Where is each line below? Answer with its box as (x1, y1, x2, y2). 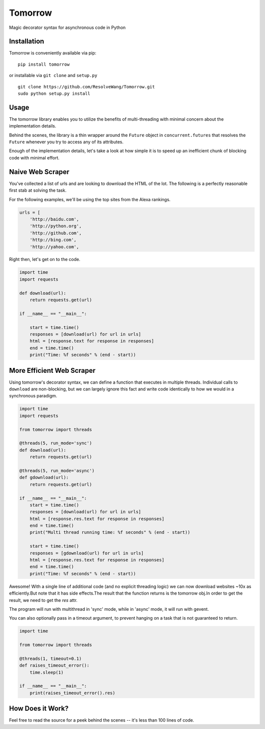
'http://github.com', (29, 230, 82, 235)
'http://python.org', (29, 223, 82, 229)
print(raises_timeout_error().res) (29, 690, 115, 696)
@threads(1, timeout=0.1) (19, 655, 82, 661)
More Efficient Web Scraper (9, 366, 96, 375)
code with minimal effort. (9, 155, 60, 160)
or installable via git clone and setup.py (9, 73, 98, 78)
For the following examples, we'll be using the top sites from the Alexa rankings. (9, 196, 171, 202)
